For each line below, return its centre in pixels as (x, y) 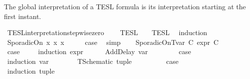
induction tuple (31, 70)
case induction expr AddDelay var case (99, 51)
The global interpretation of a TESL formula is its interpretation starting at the (125, 6)
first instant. (23, 16)
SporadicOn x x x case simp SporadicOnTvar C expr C (113, 42)
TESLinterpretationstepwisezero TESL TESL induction (107, 32)
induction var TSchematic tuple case (93, 61)
